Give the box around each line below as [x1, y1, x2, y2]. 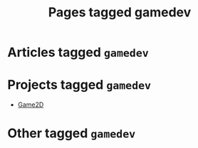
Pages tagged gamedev [48, 4, 192, 21]
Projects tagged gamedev [7, 77, 152, 93]
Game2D [17, 100, 44, 109]
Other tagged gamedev [7, 125, 136, 142]
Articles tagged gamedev [7, 44, 150, 60]
